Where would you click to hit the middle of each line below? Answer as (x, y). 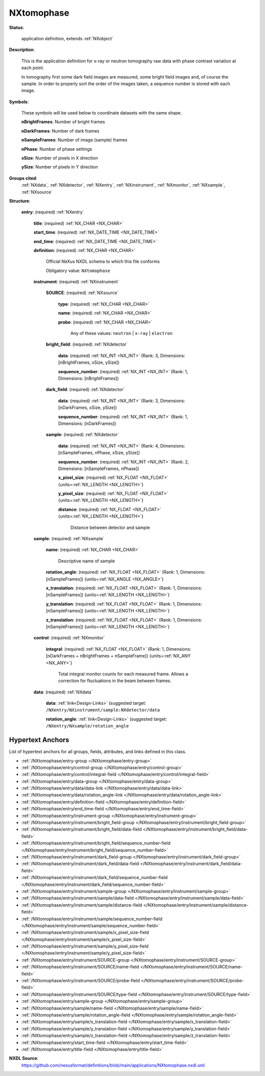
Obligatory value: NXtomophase (78, 271)
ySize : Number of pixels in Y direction (60, 167)
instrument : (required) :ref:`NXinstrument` (77, 282)
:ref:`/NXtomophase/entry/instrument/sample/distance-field (82, 905)
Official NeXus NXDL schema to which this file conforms (103, 262)
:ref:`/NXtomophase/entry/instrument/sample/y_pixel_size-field (85, 946)
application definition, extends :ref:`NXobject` (67, 38)
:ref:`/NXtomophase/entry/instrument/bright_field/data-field (82, 829)
